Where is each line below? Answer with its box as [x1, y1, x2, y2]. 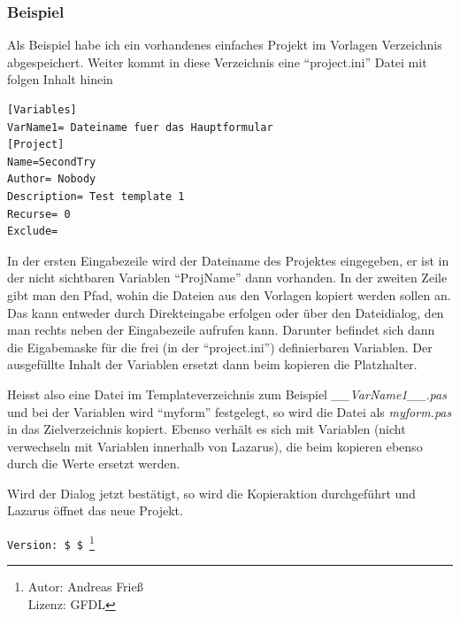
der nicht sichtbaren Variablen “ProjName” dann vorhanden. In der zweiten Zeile [7, 268, 448, 287]
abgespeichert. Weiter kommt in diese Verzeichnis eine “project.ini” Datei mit [7, 52, 427, 71]
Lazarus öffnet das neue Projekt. [7, 501, 183, 520]
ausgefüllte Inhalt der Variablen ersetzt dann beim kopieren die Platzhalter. [7, 355, 418, 374]
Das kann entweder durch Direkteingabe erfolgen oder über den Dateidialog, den [7, 303, 444, 321]
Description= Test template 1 [7, 189, 185, 203]
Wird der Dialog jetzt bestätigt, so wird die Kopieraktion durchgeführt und [7, 483, 416, 502]
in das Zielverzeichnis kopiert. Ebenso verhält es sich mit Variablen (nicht [7, 420, 406, 438]
